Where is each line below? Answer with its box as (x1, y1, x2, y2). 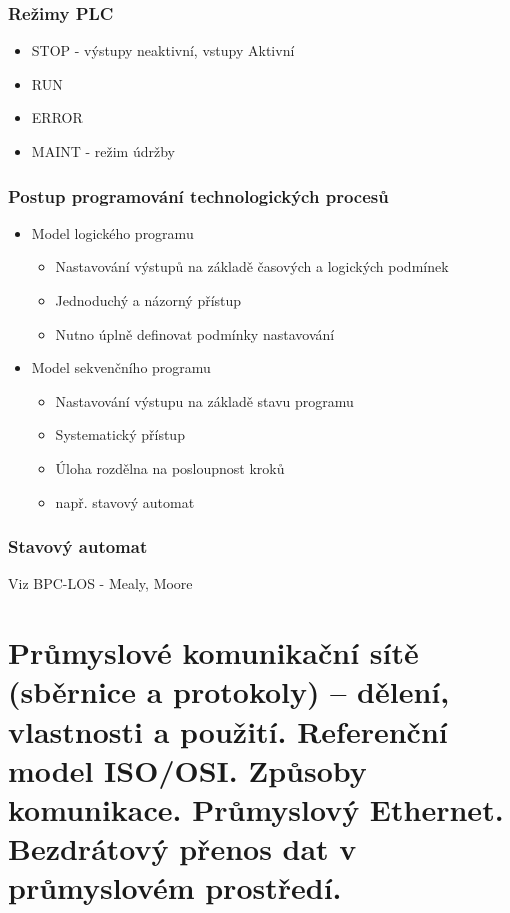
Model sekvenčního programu (31, 357, 211, 378)
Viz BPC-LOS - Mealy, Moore (8, 573, 193, 594)
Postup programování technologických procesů (8, 183, 389, 208)
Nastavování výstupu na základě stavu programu (55, 390, 354, 411)
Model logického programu (31, 222, 194, 243)
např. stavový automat (55, 491, 195, 512)
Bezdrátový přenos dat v (8, 828, 357, 869)
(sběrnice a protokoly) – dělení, (8, 671, 450, 712)
